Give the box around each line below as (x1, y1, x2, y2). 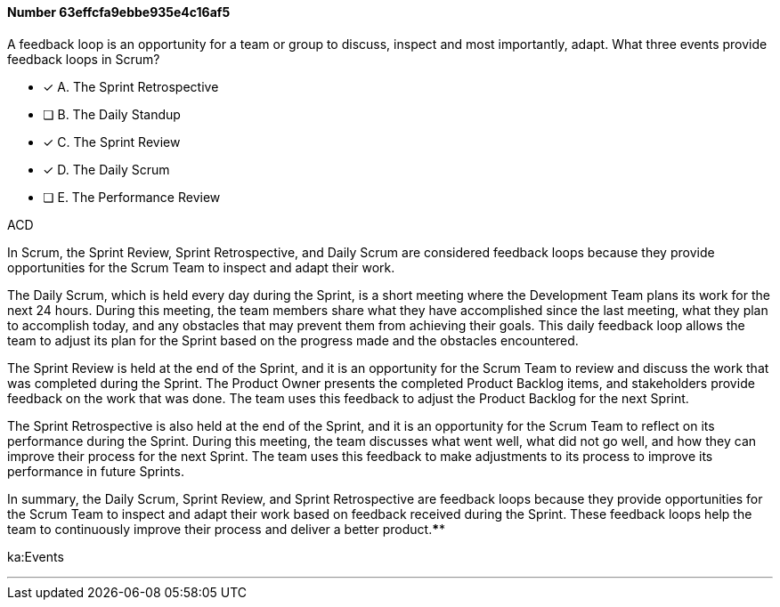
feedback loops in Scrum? (7, 51, 160, 67)
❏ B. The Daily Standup (43, 106, 181, 122)
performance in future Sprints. (7, 463, 184, 479)
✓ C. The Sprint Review (43, 134, 181, 150)
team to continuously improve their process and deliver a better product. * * (7, 521, 446, 537)
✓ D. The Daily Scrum (43, 161, 170, 177)
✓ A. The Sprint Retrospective (43, 78, 219, 94)
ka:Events (7, 548, 64, 564)
